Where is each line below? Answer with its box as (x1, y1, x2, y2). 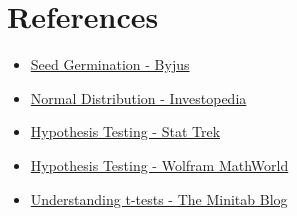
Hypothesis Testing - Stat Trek (30, 121, 221, 142)
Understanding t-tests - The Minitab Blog (30, 188, 288, 209)
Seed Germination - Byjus (30, 54, 190, 75)
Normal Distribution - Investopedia (30, 87, 247, 108)
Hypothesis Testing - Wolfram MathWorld (30, 154, 289, 175)
